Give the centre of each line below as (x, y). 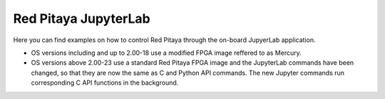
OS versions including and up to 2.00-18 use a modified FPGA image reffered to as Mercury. (166, 53)
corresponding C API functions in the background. (105, 83)
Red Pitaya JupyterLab (82, 19)
